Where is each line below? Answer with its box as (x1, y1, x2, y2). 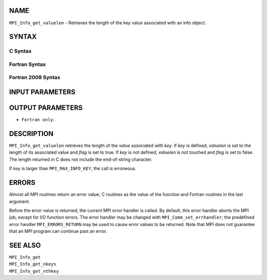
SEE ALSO (9, 241, 41, 249)
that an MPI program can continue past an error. (9, 228, 107, 234)
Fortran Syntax (9, 61, 46, 68)
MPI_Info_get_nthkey (9, 268, 59, 274)
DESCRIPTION (9, 129, 54, 138)
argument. (9, 198, 31, 204)
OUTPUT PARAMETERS (9, 104, 83, 112)
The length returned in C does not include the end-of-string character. (9, 156, 153, 162)
